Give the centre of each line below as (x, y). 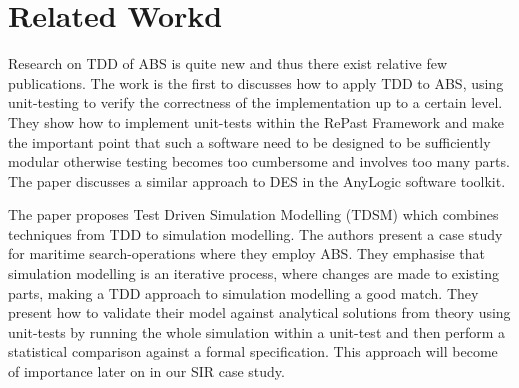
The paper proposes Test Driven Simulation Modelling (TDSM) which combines (253, 214)
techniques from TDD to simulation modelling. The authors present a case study (255, 233)
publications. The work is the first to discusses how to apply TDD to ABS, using (256, 82)
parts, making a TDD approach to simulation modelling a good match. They (243, 292)
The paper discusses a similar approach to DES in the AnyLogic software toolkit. (257, 180)
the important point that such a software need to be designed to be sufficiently (249, 141)
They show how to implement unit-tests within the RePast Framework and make (256, 121)
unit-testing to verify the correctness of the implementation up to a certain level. (255, 102)
